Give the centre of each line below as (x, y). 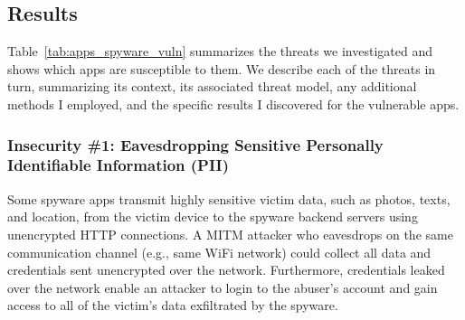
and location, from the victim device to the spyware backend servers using (213, 216)
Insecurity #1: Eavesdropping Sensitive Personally (195, 144)
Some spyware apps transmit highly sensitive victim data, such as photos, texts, (229, 198)
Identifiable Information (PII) (119, 165)
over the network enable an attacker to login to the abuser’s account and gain (223, 287)
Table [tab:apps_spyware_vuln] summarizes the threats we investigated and (220, 51)
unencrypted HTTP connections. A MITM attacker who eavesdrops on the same (230, 234)
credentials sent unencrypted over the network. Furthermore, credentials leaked (226, 270)
